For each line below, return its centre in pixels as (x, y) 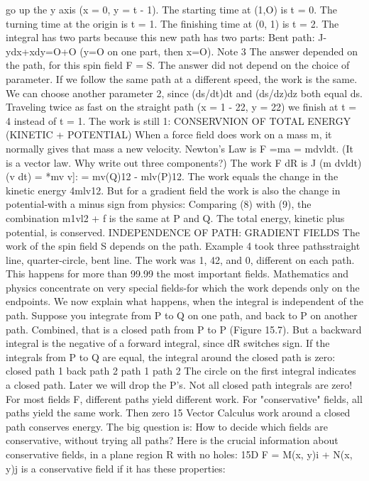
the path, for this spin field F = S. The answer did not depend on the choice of (178, 65)
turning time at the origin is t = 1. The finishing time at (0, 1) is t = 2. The (172, 23)
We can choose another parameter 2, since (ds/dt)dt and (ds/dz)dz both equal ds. (184, 93)
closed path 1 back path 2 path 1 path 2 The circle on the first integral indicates (181, 371)
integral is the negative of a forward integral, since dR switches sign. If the (168, 343)
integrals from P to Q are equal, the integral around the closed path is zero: (171, 356)
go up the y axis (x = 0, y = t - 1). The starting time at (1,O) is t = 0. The (171, 9)
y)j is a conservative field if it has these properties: (116, 468)
